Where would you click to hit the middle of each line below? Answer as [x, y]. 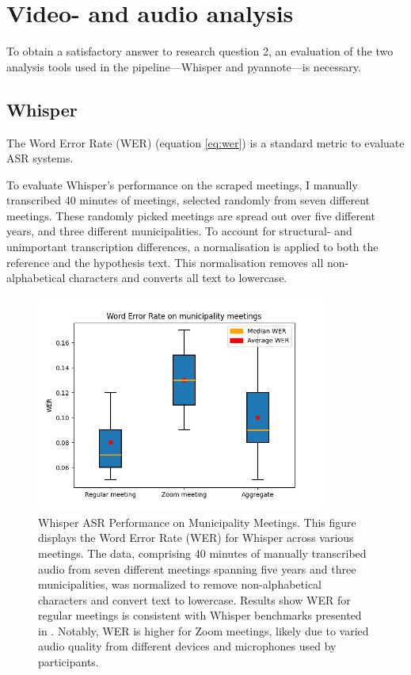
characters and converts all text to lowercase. [178, 278]
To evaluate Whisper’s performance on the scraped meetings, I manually [182, 184]
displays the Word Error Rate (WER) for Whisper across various [196, 538]
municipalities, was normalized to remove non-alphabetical [180, 584]
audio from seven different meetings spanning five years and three [197, 568]
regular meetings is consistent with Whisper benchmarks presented [200, 615]
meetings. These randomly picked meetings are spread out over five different [191, 215]
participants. [68, 662]
